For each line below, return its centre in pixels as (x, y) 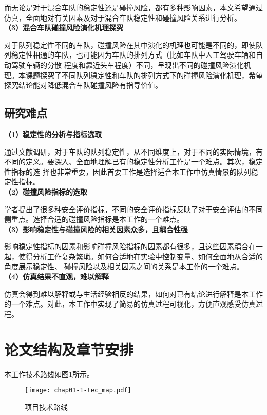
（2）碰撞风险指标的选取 (46, 191)
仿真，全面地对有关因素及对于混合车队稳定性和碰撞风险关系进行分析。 (123, 17)
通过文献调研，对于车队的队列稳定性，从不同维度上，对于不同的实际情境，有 (133, 151)
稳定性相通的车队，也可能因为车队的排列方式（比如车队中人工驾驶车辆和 (133, 55)
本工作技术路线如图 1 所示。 (49, 374)
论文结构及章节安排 (69, 349)
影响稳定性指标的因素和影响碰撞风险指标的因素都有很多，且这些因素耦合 (126, 246)
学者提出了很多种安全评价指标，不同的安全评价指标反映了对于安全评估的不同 (133, 209)
